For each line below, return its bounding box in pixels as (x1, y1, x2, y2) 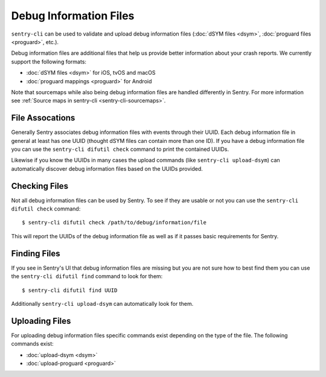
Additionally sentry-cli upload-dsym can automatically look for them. (11, 300, 194, 307)
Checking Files (11, 181, 69, 191)
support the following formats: (11, 58, 87, 65)
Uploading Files (11, 315, 71, 326)
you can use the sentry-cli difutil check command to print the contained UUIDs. (11, 145, 229, 153)
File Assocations (11, 113, 75, 123)
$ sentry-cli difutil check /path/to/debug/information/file (22, 219, 206, 226)
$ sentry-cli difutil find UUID (22, 287, 118, 294)
